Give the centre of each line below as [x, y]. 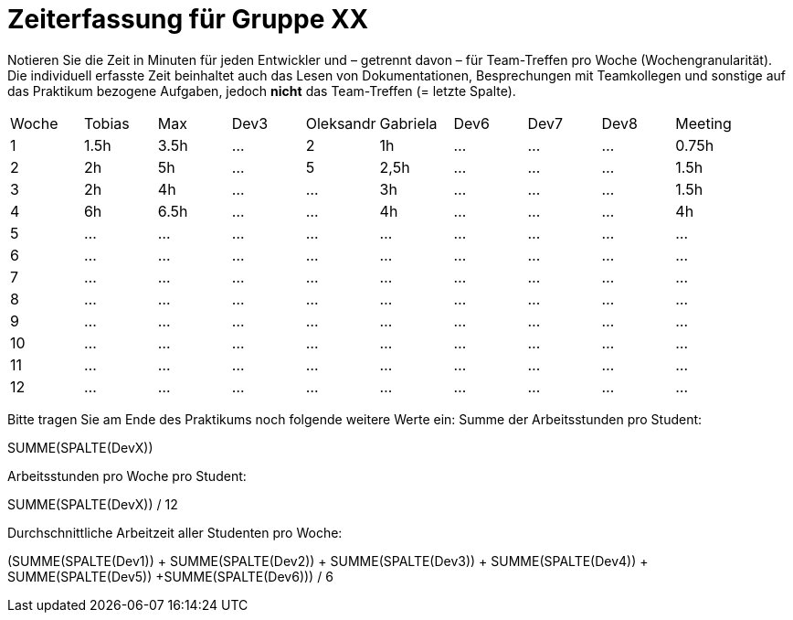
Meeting [703, 123]
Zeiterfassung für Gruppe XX [188, 19]
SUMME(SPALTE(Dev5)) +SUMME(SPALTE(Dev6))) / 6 [170, 576]
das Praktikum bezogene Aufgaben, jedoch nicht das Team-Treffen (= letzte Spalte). [262, 91]
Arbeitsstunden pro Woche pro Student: [127, 476]
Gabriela [408, 123]
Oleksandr [341, 123]
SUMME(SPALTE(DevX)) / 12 [93, 504]
